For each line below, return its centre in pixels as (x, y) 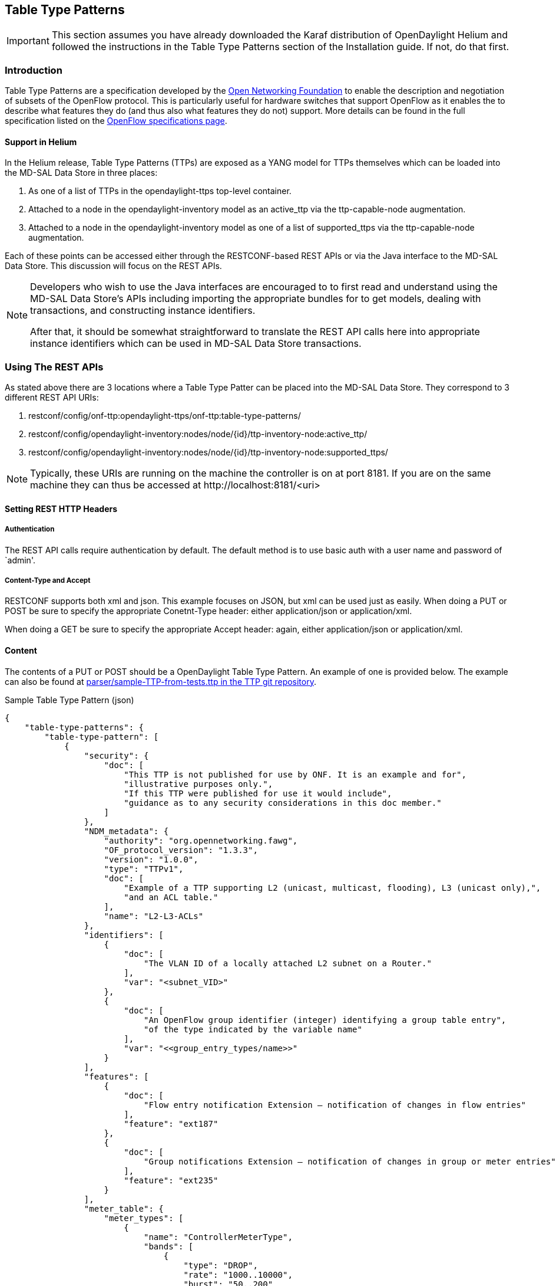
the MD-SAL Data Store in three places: (81, 173)
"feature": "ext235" (171, 1180)
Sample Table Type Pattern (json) (69, 700)
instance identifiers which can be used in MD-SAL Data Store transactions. (196, 344)
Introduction (34, 70)
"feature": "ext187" (171, 1123)
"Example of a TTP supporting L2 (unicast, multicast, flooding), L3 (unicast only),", (332, 888)
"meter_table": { (124, 1208)
